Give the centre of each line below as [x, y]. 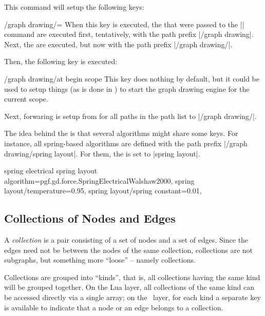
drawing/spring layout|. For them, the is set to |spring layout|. [102, 153]
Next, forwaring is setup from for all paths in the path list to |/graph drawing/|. [130, 116]
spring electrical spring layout [51, 171]
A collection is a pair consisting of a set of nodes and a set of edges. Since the [126, 240]
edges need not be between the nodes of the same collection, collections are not [129, 250]
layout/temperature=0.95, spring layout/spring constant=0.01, [103, 191]
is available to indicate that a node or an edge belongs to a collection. [114, 307]
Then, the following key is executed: [61, 61]
